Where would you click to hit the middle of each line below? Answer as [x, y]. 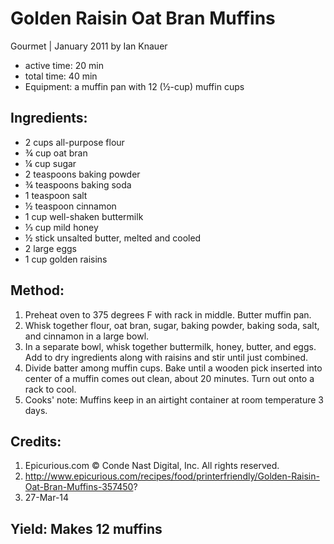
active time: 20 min [64, 65]
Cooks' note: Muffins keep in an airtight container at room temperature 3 [174, 399]
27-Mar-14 [47, 498]
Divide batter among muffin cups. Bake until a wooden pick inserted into [173, 368]
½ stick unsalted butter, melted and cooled [113, 238]
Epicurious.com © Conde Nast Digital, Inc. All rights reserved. [152, 466]
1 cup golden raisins [66, 259]
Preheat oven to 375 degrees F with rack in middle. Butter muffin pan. [168, 314]
